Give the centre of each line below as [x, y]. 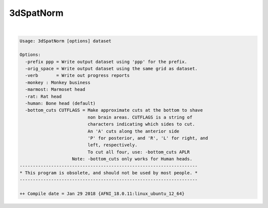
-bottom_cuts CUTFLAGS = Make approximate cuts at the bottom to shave [114, 110]
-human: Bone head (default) [61, 104]
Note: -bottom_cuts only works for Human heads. [132, 159]
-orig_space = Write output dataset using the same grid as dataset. [111, 69]
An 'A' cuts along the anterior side [134, 131]
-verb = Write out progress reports [77, 75]
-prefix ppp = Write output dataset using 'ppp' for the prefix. [106, 62]
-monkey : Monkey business [58, 82]
